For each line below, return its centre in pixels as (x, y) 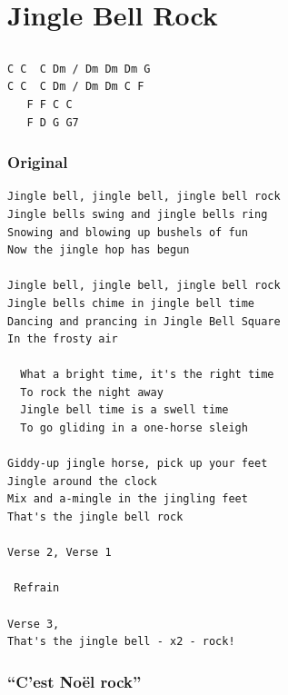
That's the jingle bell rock (95, 517)
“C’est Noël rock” (74, 681)
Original (38, 162)
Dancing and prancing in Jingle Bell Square (144, 321)
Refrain (37, 588)
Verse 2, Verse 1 (60, 553)
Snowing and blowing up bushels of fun (128, 232)
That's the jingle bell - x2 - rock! (121, 642)
